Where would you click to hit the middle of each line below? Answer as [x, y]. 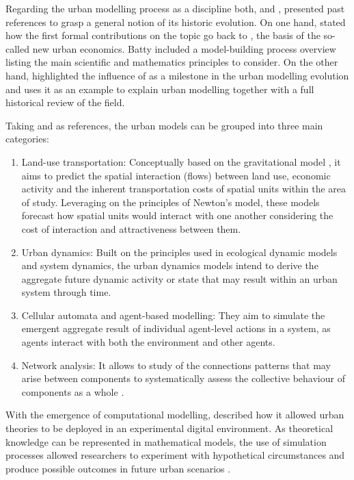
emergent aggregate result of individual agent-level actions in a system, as [176, 328]
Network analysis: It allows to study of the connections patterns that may [176, 365]
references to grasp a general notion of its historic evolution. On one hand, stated [176, 22]
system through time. [66, 292]
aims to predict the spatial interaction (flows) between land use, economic [176, 175]
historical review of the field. [65, 102]
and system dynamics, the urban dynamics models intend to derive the [170, 265]
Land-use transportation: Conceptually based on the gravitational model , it [181, 161]
